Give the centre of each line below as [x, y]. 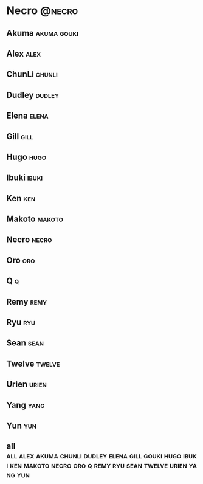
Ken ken [21, 198]
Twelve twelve [33, 363]
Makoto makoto [35, 219]
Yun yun [22, 426]
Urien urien [26, 385]
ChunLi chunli [32, 74]
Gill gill [20, 137]
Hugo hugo [26, 157]
